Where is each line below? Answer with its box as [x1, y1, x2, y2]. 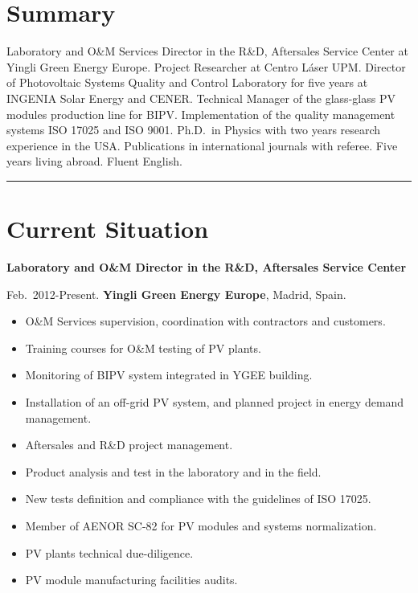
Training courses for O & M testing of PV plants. [25, 339, 261, 356]
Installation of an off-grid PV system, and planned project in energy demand [25, 393, 404, 410]
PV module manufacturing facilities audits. [25, 571, 238, 588]
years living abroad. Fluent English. [6, 153, 182, 170]
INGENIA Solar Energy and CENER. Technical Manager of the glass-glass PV [6, 89, 395, 106]
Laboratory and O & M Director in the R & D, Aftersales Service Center [6, 259, 407, 275]
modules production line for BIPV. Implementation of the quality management [6, 105, 395, 122]
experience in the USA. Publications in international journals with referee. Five [6, 137, 398, 153]
